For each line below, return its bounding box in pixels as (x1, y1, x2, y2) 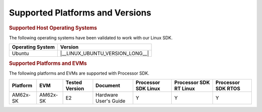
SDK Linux (135, 85, 160, 92)
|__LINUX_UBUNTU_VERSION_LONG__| (60, 50, 149, 57)
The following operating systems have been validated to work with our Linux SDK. (9, 34, 173, 41)
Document (95, 82, 120, 89)
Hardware (95, 92, 118, 98)
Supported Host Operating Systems (9, 24, 97, 31)
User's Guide (95, 97, 126, 104)
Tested (65, 79, 82, 86)
